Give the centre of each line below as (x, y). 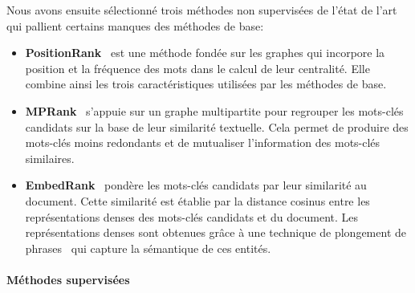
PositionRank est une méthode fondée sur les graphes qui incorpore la (205, 53)
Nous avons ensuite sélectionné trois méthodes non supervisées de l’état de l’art (202, 10)
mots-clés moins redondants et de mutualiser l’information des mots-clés (203, 142)
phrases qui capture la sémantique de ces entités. (148, 248)
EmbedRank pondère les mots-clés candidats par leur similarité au (196, 185)
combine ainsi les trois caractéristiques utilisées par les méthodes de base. (206, 84)
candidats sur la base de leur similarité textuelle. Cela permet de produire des (217, 126)
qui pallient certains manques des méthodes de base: (135, 25)
